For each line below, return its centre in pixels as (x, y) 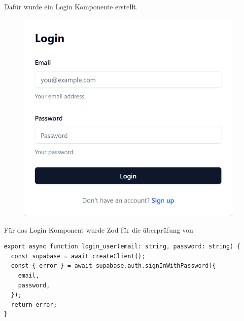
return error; (34, 304)
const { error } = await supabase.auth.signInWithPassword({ (113, 266)
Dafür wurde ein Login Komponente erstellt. (71, 6)
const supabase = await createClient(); (78, 256)
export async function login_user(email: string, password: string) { (122, 247)
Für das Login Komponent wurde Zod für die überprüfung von (99, 229)
